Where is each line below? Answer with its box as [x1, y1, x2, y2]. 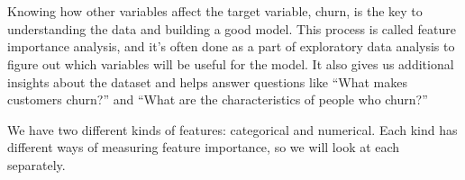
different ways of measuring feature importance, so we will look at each [7, 138, 400, 157]
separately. [7, 155, 66, 174]
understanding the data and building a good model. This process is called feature [7, 19, 456, 38]
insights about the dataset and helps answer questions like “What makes [7, 72, 407, 91]
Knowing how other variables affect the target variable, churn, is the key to [7, 2, 423, 21]
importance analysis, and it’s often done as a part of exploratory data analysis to [7, 37, 455, 56]
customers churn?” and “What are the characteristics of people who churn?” [7, 90, 428, 109]
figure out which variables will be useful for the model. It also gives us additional [7, 54, 454, 73]
